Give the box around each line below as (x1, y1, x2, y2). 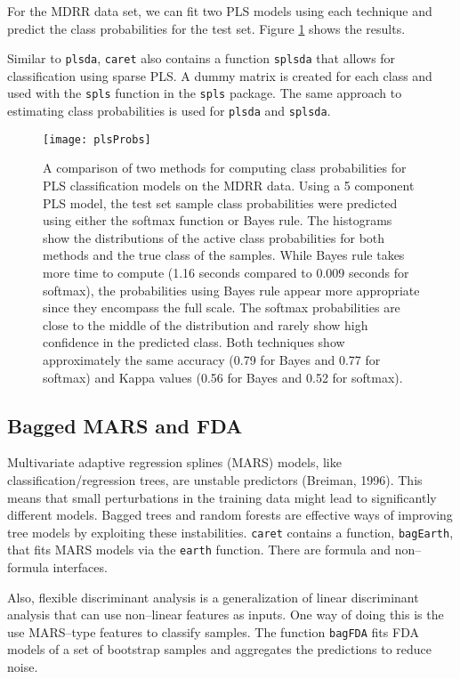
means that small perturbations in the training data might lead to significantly (7, 488, 437, 506)
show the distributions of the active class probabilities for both (43, 228, 385, 247)
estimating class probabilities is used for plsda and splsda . (7, 101, 331, 120)
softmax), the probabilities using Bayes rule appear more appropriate (43, 280, 420, 299)
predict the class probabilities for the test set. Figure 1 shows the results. (7, 19, 406, 37)
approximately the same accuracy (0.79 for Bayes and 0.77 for (43, 350, 381, 368)
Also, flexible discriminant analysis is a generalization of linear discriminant (7, 587, 419, 606)
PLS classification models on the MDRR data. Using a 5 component (43, 176, 415, 194)
